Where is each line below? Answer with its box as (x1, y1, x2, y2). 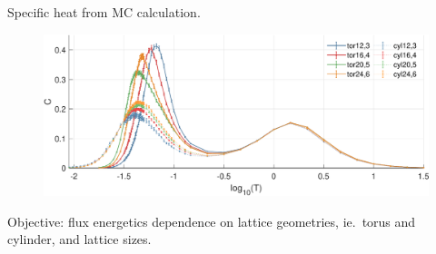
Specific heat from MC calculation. (7, 3, 201, 21)
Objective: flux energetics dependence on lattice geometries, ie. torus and (7, 211, 416, 230)
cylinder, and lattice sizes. (7, 230, 152, 249)
